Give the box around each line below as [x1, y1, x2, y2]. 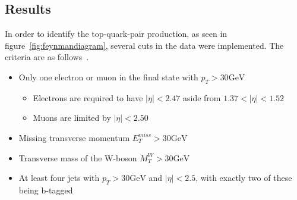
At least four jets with [18, 171, 100, 184]
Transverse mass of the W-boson [18, 151, 137, 164]
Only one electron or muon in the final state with [18, 70, 198, 83]
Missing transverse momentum [18, 131, 130, 143]
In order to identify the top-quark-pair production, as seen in [5, 27, 228, 40]
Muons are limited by [33, 111, 111, 124]
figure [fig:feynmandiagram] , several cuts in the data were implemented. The [5, 39, 284, 51]
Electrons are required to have [33, 91, 143, 104]
